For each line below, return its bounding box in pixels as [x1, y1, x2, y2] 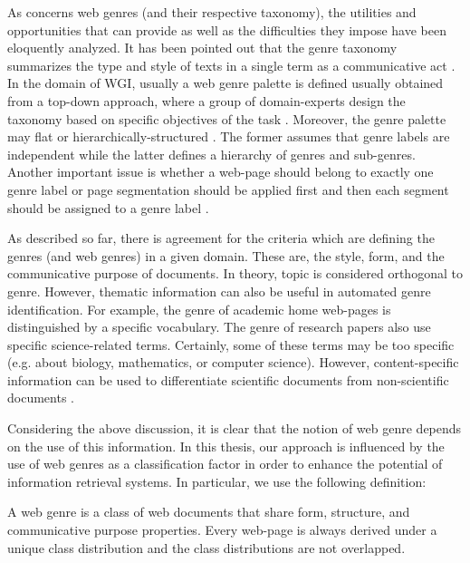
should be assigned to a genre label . [7, 198, 209, 217]
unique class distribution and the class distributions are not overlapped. [7, 538, 406, 557]
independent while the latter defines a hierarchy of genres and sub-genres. [7, 144, 416, 163]
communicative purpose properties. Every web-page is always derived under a [7, 520, 437, 539]
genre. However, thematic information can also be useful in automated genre [7, 281, 431, 300]
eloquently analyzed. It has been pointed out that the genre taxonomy [7, 38, 398, 57]
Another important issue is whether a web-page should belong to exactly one [7, 162, 434, 181]
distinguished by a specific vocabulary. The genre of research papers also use [7, 317, 431, 336]
